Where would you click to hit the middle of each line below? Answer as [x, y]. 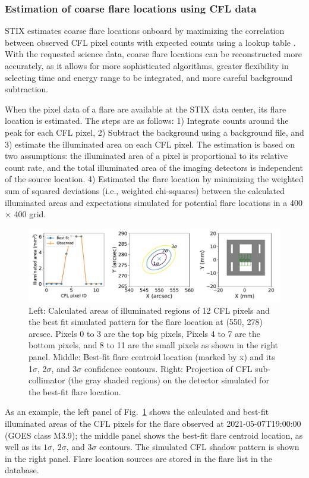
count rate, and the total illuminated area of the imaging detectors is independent [154, 167]
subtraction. [27, 89]
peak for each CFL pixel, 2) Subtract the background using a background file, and [154, 132]
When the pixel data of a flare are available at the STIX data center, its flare [146, 109]
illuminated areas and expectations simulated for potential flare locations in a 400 [154, 202]
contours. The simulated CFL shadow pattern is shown [199, 447]
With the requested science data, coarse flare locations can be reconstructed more [153, 54]
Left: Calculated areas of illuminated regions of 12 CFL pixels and [149, 310]
